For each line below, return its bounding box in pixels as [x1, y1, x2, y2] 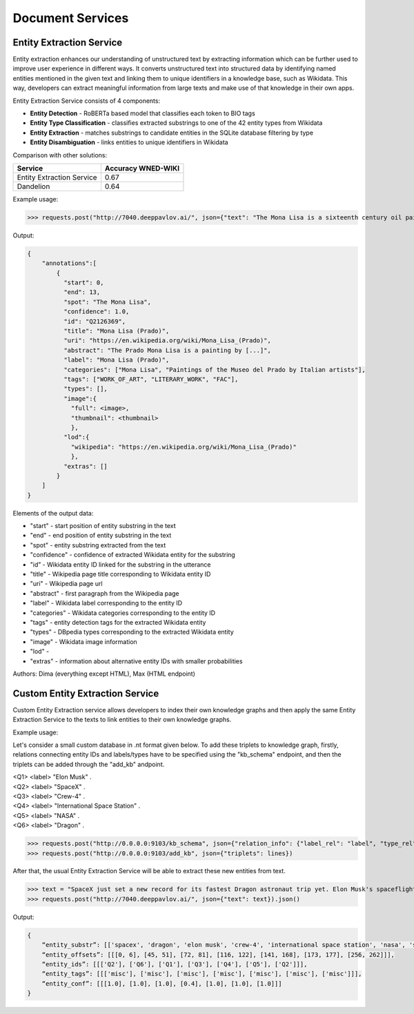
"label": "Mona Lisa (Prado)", [63, 356, 170, 364]
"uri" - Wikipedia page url [30, 580, 103, 588]
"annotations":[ [41, 260, 97, 267]
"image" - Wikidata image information [30, 637, 137, 645]
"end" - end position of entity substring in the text [30, 532, 172, 540]
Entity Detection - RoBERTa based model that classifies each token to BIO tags [30, 109, 255, 117]
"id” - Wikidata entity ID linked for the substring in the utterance [30, 560, 211, 569]
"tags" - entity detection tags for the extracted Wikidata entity [30, 618, 206, 626]
